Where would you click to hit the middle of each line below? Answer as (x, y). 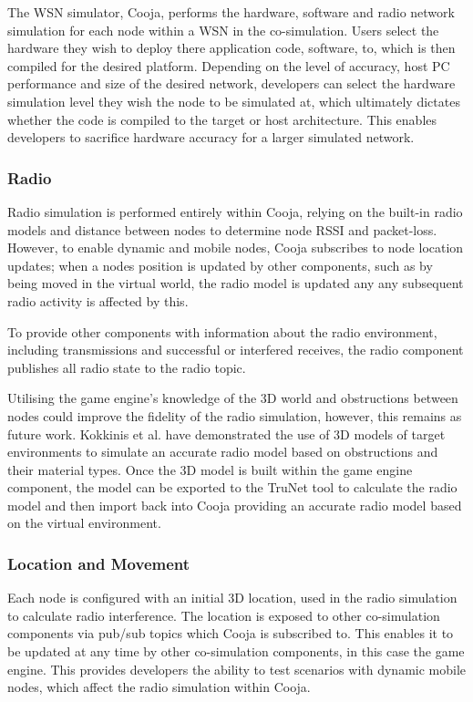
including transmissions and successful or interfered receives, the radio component (236, 350)
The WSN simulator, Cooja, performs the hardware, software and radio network (231, 12)
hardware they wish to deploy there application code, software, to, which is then (231, 48)
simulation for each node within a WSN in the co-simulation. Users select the (223, 30)
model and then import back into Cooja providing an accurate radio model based (235, 505)
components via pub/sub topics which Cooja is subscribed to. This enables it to (231, 633)
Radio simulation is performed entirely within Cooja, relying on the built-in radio (235, 211)
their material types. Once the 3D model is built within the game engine (210, 469)
